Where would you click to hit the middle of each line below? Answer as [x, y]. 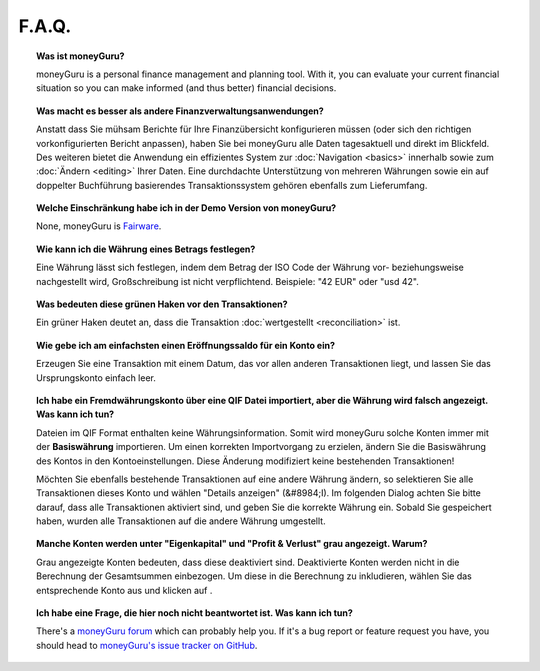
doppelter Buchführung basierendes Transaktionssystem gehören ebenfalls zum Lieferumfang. [232, 185]
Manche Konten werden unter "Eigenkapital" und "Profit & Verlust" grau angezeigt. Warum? [232, 544]
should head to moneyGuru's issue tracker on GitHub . [147, 645]
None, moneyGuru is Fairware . [99, 226]
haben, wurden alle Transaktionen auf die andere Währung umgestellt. [181, 521]
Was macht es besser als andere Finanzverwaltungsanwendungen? [180, 111]
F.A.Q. [45, 26]
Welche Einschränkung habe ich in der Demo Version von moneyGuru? [186, 208]
